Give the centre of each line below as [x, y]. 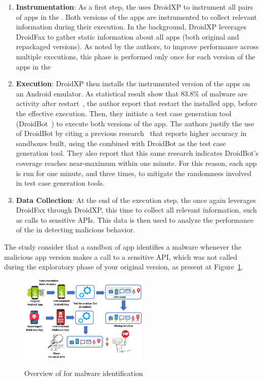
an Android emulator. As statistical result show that [97, 93]
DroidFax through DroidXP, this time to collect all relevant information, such [136, 210]
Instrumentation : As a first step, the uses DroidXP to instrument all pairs [135, 7]
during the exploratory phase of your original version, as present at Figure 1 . [124, 267]
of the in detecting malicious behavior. [75, 230]
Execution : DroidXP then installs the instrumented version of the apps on [133, 83]
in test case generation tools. [60, 183]
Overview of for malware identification [84, 373]
